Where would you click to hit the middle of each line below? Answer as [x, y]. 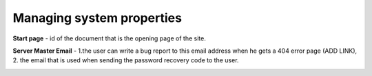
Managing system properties [97, 18]
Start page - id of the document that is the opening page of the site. [109, 38]
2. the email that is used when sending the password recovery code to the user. [126, 60]
